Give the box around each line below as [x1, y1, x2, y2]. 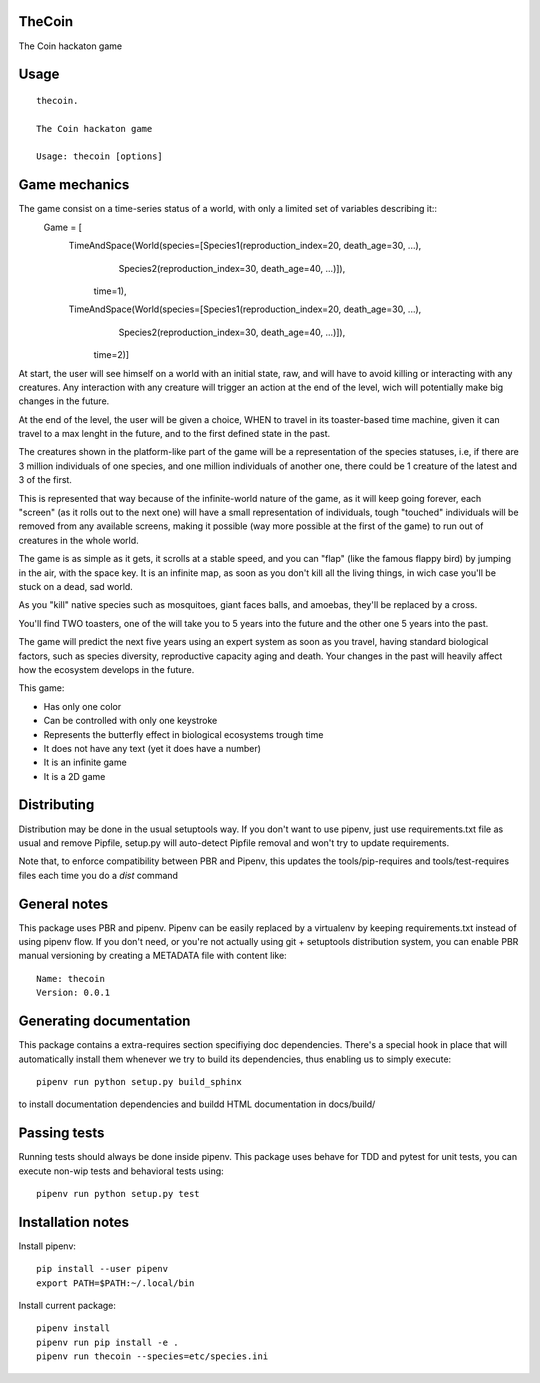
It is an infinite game [43, 756, 127, 769]
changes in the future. [18, 395, 110, 407]
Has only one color [43, 700, 122, 712]
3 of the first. [18, 474, 72, 486]
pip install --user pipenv [36, 1263, 169, 1275]
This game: [18, 682, 65, 694]
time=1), [93, 285, 127, 297]
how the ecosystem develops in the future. [18, 663, 195, 675]
